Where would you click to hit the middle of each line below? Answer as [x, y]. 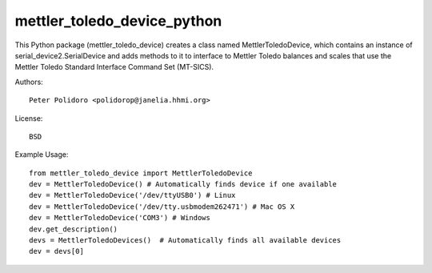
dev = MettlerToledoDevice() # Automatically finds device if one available [183, 185]
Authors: [29, 82]
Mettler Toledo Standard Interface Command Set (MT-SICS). [114, 67]
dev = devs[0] [56, 251]
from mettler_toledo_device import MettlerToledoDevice [141, 173]
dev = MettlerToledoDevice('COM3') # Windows [120, 218]
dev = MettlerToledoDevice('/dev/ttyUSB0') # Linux [132, 195]
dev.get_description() [74, 229]
